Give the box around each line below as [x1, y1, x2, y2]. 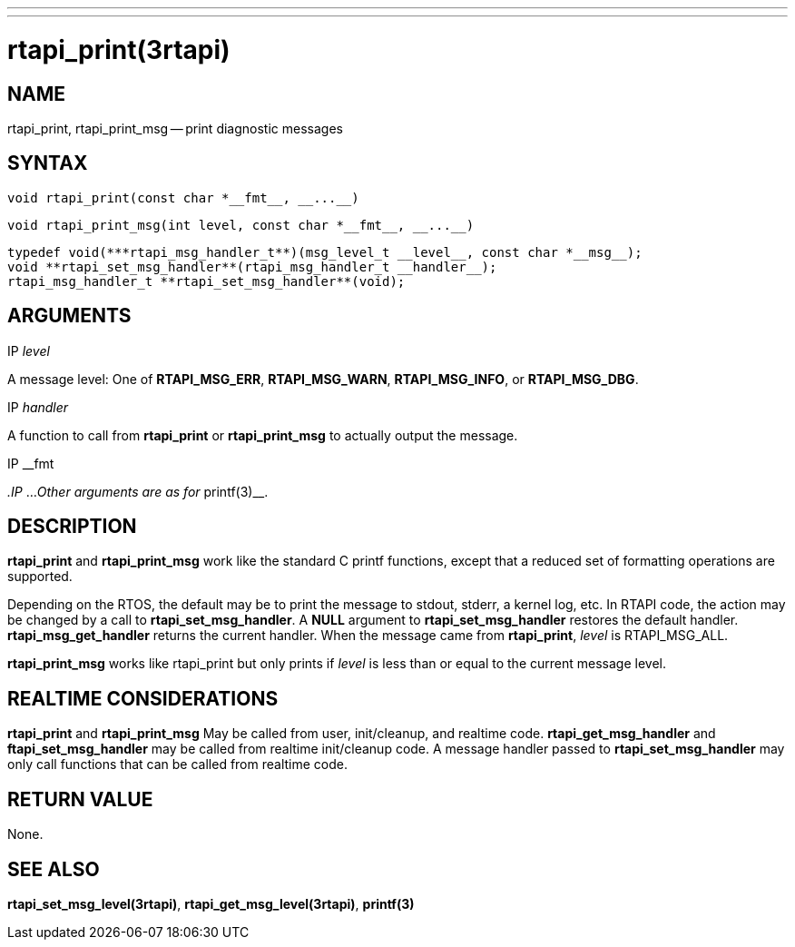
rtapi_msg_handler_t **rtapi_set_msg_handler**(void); [7, 273, 406, 289]
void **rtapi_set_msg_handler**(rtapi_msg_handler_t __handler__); [7, 259, 497, 274]
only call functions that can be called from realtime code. [7, 756, 348, 773]
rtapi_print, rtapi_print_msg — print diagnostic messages [7, 120, 343, 136]
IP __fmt [7, 455, 54, 471]
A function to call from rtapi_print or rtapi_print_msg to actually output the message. [7, 427, 518, 443]
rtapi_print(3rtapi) [7, 34, 231, 65]
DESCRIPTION [7, 515, 137, 538]
